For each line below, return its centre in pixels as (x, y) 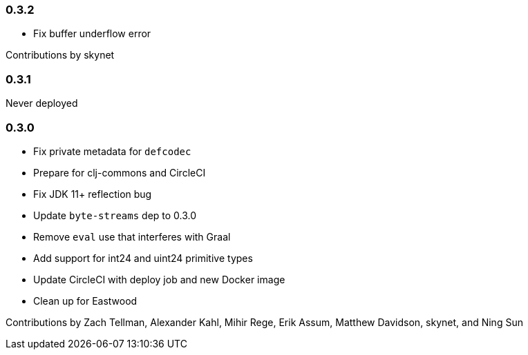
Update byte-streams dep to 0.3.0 (115, 215)
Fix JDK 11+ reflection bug (93, 194)
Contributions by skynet (60, 55)
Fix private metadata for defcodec (112, 151)
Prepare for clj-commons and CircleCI (120, 172)
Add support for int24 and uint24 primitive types (143, 258)
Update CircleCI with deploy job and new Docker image (159, 279)
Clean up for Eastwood (85, 301)
